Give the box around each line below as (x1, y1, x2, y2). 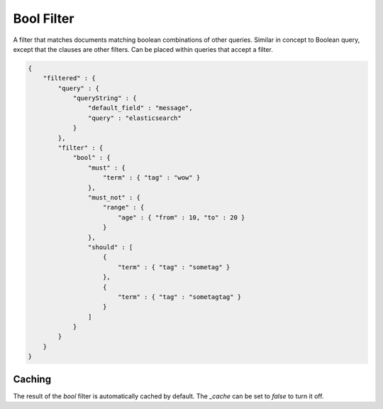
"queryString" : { (72, 94, 138, 102)
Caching (13, 373, 52, 385)
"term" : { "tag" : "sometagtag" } (117, 293, 242, 301)
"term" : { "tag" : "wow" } (103, 174, 201, 182)
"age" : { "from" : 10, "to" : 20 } (117, 213, 245, 222)
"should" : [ (87, 243, 133, 251)
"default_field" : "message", (87, 104, 193, 112)
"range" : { (103, 203, 145, 212)
